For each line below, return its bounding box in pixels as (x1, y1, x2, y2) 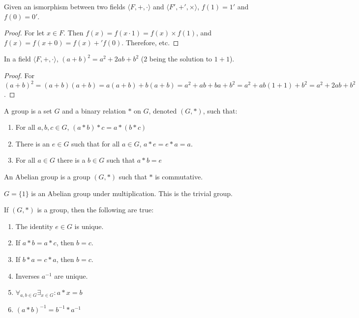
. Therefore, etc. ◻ (121, 37, 179, 47)
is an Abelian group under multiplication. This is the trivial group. (31, 188, 233, 198)
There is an (15, 138, 50, 148)
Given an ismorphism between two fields (4, 1, 125, 11)
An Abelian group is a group (4, 172, 90, 182)
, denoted (149, 105, 177, 116)
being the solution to (149, 54, 212, 64)
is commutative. (155, 172, 203, 182)
